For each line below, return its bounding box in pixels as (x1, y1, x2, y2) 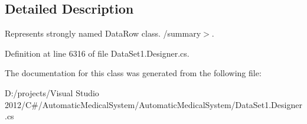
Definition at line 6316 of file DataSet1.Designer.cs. (5, 47, 190, 59)
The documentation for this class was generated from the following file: (5, 67, 262, 79)
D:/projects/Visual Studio (5, 86, 99, 99)
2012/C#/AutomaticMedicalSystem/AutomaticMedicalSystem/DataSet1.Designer (5, 98, 302, 110)
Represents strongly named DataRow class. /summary (5, 27, 201, 40)
